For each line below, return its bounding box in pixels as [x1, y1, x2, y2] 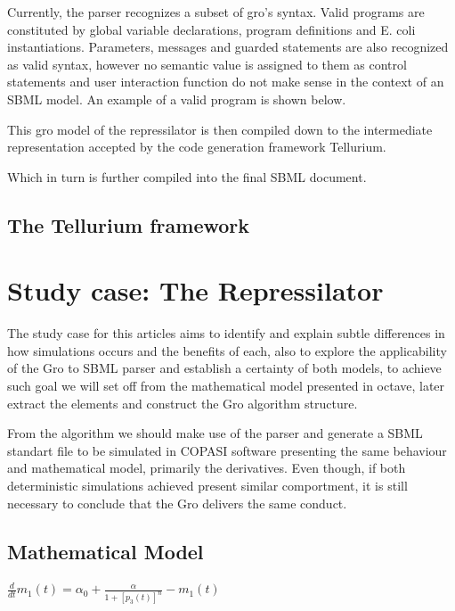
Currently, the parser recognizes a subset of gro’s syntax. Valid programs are [7, 3, 425, 21]
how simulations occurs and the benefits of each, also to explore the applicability [7, 341, 447, 359]
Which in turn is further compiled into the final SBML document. [7, 167, 367, 186]
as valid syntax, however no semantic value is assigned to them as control [7, 54, 407, 73]
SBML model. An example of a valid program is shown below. [7, 89, 346, 108]
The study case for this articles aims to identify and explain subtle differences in [7, 324, 445, 343]
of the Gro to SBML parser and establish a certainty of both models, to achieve [7, 359, 442, 377]
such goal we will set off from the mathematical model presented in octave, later [7, 376, 445, 395]
